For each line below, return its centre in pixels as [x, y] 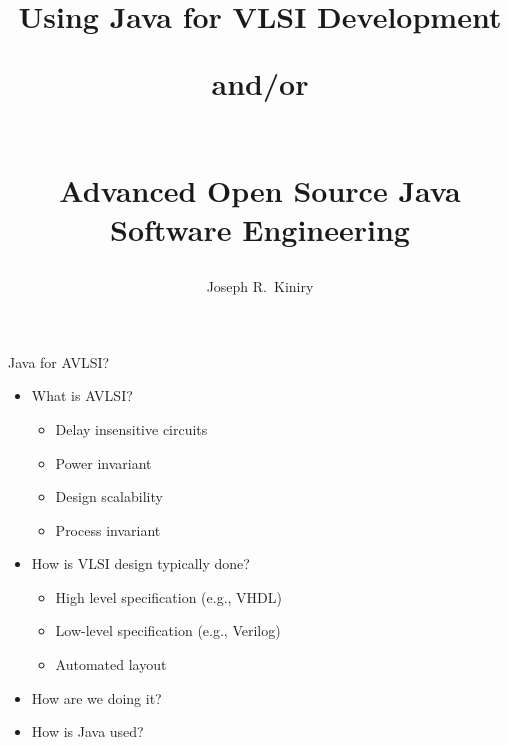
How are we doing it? [96, 697]
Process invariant [108, 529]
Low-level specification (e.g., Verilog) [168, 630]
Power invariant [103, 462]
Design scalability [109, 496]
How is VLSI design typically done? [140, 563]
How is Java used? [87, 731]
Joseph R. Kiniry [260, 286]
